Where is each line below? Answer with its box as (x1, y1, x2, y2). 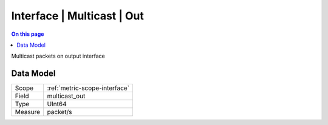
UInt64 (47, 100, 67, 109)
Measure (15, 108, 41, 117)
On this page (11, 30, 44, 38)
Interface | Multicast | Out (11, 9, 144, 22)
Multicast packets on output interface (11, 52, 106, 60)
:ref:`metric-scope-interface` (47, 84, 130, 92)
